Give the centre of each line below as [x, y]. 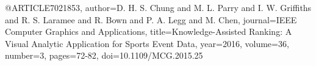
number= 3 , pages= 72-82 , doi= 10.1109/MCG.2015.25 [104, 55]
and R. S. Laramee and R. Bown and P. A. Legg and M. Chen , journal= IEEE [151, 19]
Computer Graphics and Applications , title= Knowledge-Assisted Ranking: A [149, 31]
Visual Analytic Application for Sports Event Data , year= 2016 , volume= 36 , [147, 43]
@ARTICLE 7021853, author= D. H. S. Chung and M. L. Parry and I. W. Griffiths [158, 7]
